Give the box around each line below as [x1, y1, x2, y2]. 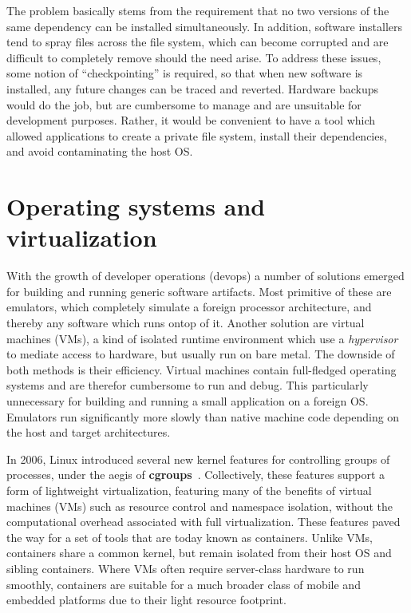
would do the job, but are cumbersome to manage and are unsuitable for [6, 96, 362, 113]
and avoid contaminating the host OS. [6, 143, 193, 160]
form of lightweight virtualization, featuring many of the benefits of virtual [6, 481, 372, 498]
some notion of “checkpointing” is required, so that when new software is [6, 65, 363, 81]
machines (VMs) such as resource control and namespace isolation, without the [6, 497, 393, 514]
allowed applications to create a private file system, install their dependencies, [6, 127, 387, 144]
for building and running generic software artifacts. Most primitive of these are [6, 283, 392, 299]
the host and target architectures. [6, 424, 171, 441]
